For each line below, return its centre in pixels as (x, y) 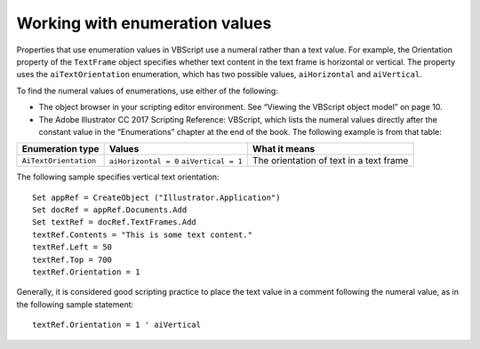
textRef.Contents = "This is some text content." (143, 234)
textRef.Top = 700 (72, 259)
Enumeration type (60, 149)
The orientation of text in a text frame (330, 161)
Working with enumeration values (144, 23)
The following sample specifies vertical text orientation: (118, 177)
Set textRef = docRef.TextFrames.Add (115, 222)
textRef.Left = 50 (72, 247)
